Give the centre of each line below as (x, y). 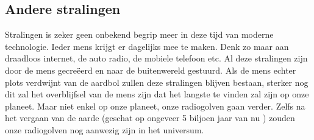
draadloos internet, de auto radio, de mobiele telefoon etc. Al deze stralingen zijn (156, 58)
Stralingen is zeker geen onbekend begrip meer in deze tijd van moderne (139, 34)
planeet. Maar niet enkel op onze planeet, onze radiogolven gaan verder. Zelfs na (155, 106)
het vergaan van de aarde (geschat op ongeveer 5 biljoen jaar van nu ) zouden (150, 118)
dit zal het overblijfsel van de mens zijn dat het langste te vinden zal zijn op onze (157, 94)
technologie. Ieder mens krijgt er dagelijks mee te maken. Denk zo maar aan (147, 46)
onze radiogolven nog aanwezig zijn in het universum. (105, 129)
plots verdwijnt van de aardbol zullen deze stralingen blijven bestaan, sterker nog (157, 82)
